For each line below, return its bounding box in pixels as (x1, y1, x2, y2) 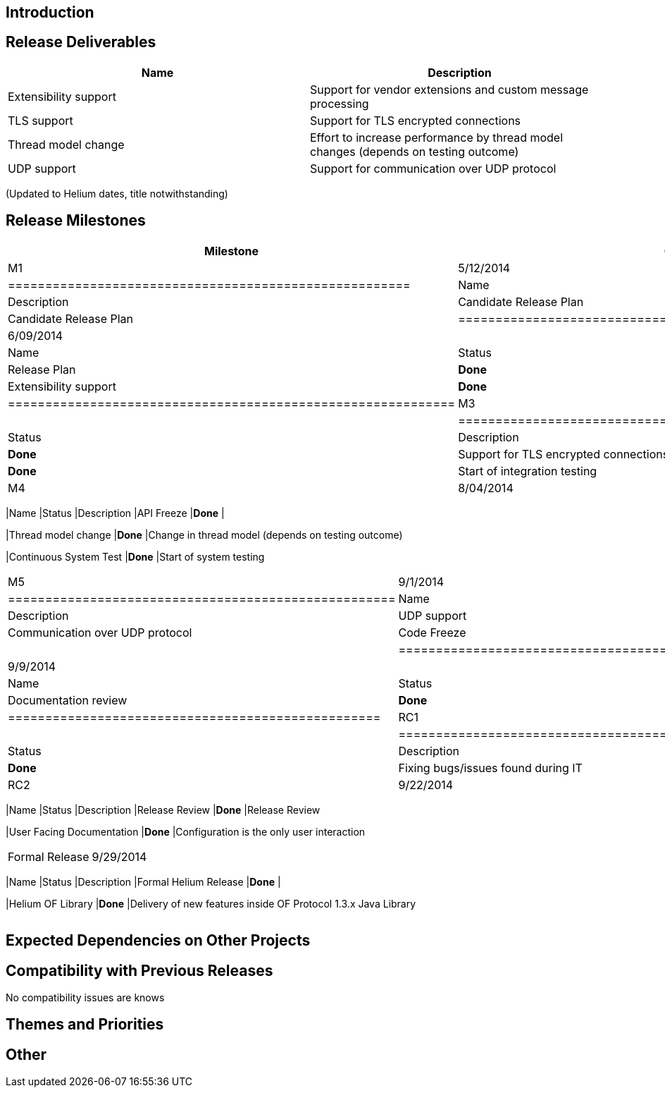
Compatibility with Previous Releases (6, 961, 273, 979)
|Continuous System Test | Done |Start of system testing (6, 550, 265, 563)
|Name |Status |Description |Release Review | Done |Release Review (6, 803, 321, 816)
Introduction (6, 4, 94, 21)
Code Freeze (398, 625, 466, 640)
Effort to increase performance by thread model (310, 130, 564, 145)
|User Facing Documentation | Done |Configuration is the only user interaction (6, 825, 366, 838)
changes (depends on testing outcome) (310, 144, 519, 159)
